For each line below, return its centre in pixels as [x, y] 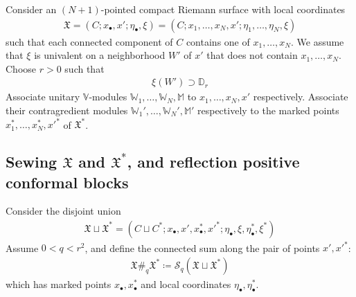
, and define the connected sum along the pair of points [202, 247]
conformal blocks [67, 182]
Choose [21, 68]
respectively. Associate [301, 97]
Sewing [32, 162]
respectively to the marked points [268, 110]
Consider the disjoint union [63, 211]
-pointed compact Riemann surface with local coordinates [223, 9]
